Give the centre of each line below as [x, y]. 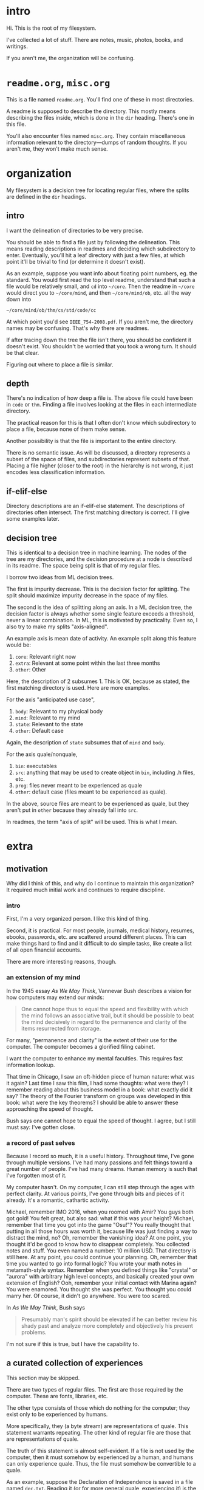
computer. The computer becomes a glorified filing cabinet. [81, 1046]
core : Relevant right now [46, 657]
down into [19, 299]
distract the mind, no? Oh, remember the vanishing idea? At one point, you [99, 1237]
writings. [17, 46]
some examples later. [33, 519]
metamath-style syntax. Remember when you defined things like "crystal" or [102, 1270]
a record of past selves [41, 1142]
